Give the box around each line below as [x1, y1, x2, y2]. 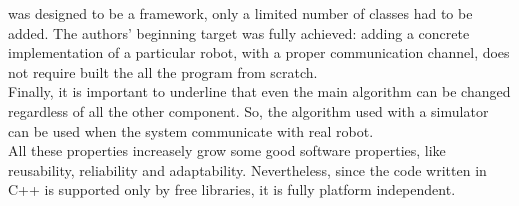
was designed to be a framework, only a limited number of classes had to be [8, 3, 473, 23]
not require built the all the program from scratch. [8, 61, 318, 82]
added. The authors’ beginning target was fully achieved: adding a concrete [8, 22, 470, 43]
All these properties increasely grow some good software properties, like [8, 140, 446, 161]
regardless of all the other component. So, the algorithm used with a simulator [8, 100, 489, 121]
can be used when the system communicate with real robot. [8, 120, 374, 141]
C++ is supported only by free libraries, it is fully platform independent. [8, 179, 456, 200]
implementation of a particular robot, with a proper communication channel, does [8, 42, 510, 63]
